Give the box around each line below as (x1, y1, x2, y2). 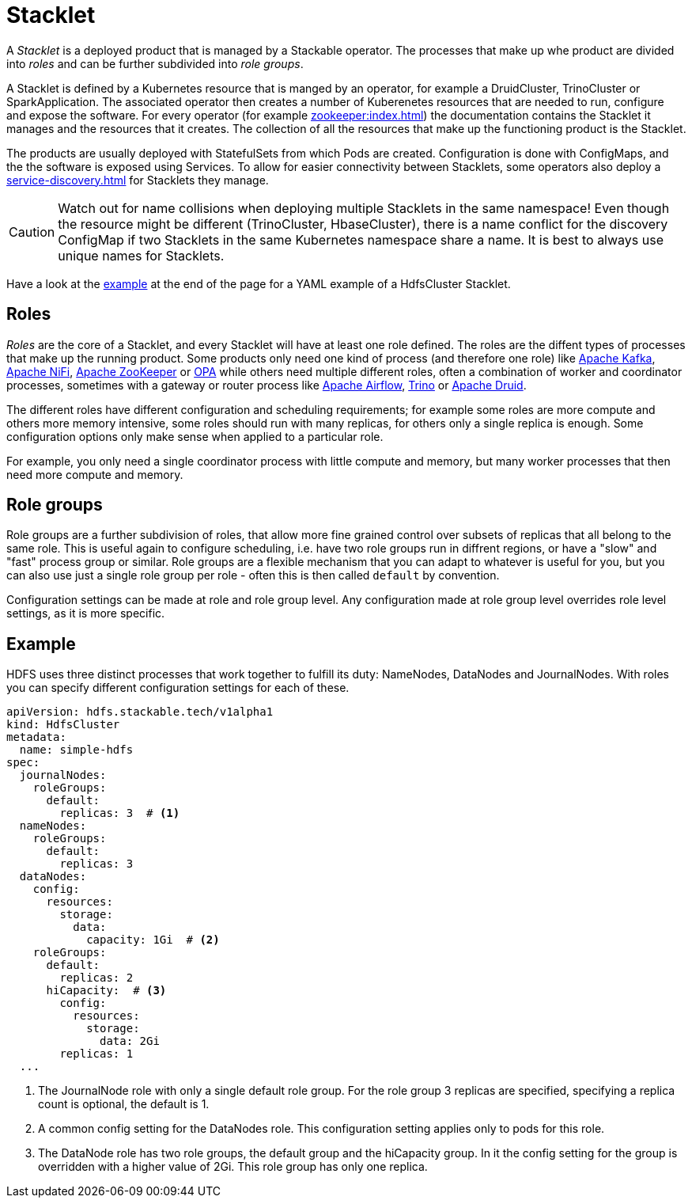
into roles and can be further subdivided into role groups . (6, 56, 304, 70)
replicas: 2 (59, 971, 134, 985)
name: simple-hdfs (19, 743, 134, 757)
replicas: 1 (59, 1047, 134, 1061)
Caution (9, 223, 55, 240)
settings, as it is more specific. (6, 606, 165, 621)
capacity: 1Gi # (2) (86, 933, 220, 947)
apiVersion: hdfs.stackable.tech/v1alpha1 (6, 705, 274, 719)
